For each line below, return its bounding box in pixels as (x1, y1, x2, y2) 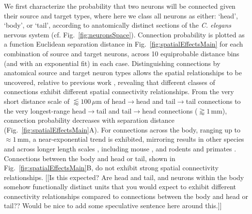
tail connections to (186, 96, 241, 106)
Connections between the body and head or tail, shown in (4, 153, 175, 163)
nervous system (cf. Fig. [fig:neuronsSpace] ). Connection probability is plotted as (4, 29, 245, 39)
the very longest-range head (4, 105, 86, 115)
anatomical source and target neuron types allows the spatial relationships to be (4, 67, 242, 78)
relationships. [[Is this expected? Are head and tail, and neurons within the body (4, 172, 244, 182)
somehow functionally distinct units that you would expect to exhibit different (4, 181, 236, 192)
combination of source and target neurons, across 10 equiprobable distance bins (4, 48, 239, 58)
